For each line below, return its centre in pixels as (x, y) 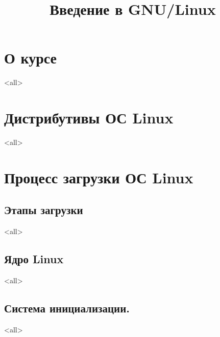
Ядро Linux (34, 259)
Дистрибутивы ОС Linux (89, 118)
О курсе (31, 58)
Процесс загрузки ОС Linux (99, 177)
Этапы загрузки (44, 210)
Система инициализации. (67, 308)
